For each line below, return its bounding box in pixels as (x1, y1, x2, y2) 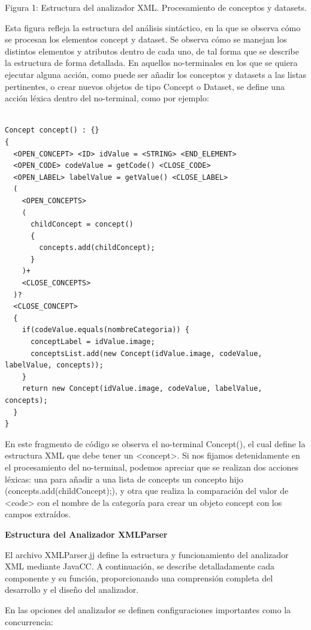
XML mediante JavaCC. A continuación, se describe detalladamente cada (5, 560, 275, 572)
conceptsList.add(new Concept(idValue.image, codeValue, (30, 349, 262, 358)
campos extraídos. (5, 508, 71, 520)
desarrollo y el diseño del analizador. (5, 583, 139, 596)
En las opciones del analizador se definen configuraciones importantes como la (5, 603, 291, 616)
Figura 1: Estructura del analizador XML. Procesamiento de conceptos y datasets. (5, 1, 307, 13)
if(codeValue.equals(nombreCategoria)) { (22, 325, 189, 334)
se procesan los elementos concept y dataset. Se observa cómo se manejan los (5, 33, 287, 46)
